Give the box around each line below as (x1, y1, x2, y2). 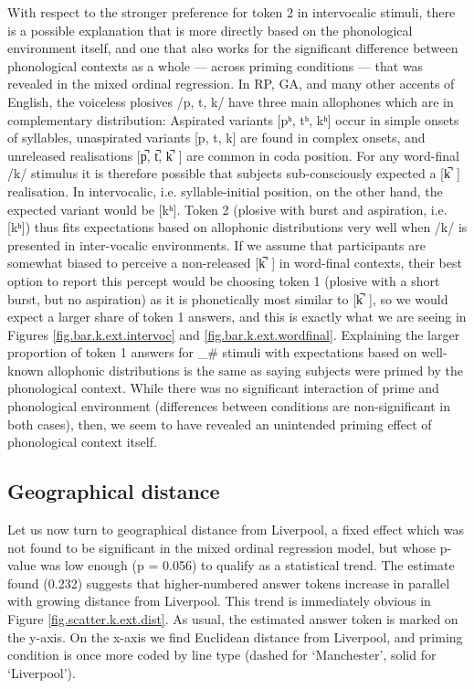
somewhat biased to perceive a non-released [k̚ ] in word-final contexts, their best (7, 253, 462, 272)
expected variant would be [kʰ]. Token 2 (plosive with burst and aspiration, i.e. (7, 199, 448, 218)
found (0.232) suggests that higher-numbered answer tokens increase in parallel (7, 573, 450, 592)
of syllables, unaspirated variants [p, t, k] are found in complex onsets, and (7, 128, 426, 147)
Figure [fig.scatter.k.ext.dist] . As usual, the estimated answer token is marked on (7, 609, 458, 629)
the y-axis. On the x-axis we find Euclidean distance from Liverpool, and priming (7, 627, 463, 646)
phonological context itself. (7, 432, 157, 451)
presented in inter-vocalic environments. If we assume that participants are (7, 235, 426, 254)
